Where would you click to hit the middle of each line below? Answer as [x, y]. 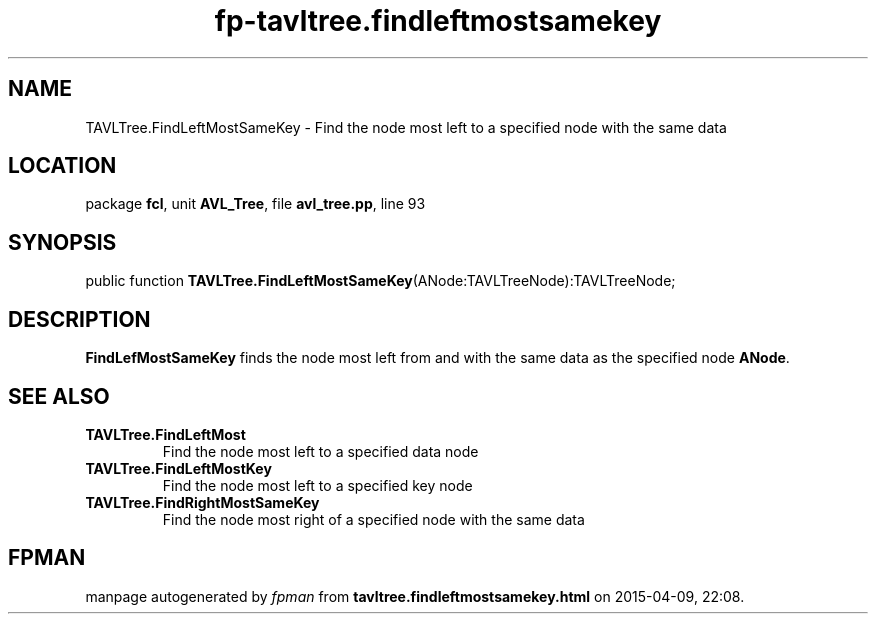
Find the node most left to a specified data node [320, 451]
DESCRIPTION [79, 319]
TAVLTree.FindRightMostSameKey [202, 502]
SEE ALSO [59, 396]
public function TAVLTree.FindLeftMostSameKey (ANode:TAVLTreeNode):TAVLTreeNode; [380, 281]
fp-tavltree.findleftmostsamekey [438, 21]
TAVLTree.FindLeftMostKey [178, 468]
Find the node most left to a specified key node [317, 485]
